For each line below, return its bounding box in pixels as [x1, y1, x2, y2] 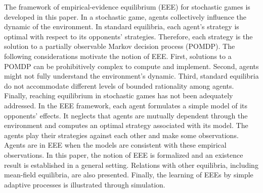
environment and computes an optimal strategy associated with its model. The [4, 120, 248, 131]
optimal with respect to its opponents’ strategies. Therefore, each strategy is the [4, 31, 253, 41]
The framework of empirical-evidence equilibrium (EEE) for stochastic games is [4, 2, 250, 12]
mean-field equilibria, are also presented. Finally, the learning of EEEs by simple [4, 169, 253, 180]
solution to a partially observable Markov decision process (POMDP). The [4, 41, 235, 51]
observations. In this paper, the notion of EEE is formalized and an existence [4, 149, 243, 160]
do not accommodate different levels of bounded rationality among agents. [4, 80, 234, 91]
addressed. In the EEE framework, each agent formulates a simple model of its [4, 100, 247, 110]
